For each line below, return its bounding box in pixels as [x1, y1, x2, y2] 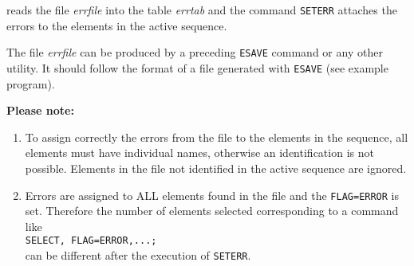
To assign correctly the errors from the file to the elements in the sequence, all [25, 128, 408, 145]
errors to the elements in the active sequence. [6, 17, 227, 33]
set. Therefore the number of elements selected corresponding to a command [25, 202, 399, 219]
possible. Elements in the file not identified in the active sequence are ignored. [25, 159, 407, 176]
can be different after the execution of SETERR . [25, 247, 251, 264]
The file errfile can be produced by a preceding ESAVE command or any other [6, 44, 383, 61]
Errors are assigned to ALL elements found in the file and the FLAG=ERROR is [25, 186, 400, 203]
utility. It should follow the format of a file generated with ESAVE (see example [6, 59, 388, 76]
